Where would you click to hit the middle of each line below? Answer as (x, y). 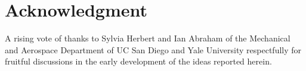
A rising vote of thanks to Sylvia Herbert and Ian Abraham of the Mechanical (148, 38)
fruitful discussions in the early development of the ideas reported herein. (138, 61)
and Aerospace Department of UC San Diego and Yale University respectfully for (153, 49)
